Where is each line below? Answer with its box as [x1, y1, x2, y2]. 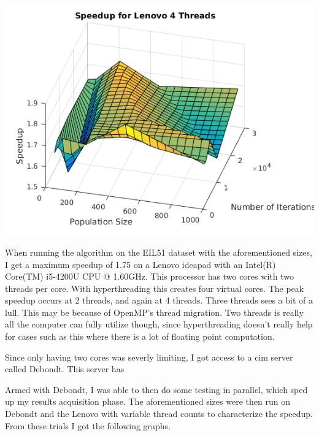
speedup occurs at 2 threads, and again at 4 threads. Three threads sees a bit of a [5, 294, 313, 307]
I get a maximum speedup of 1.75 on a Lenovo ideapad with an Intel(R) [5, 258, 276, 270]
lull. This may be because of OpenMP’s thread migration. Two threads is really [5, 305, 304, 318]
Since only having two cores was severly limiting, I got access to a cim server [5, 350, 293, 363]
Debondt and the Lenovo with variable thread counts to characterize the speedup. [5, 407, 313, 420]
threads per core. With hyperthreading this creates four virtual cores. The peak [5, 281, 304, 294]
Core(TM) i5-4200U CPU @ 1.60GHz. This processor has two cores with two [5, 270, 294, 283]
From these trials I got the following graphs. [5, 419, 171, 432]
